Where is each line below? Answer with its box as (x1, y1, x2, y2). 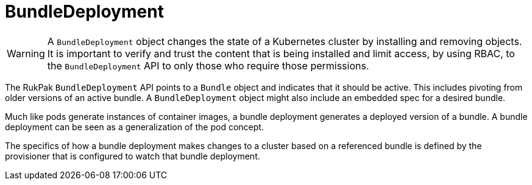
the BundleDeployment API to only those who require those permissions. (47, 59, 369, 72)
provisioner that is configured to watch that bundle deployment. (5, 150, 260, 161)
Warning (7, 47, 45, 60)
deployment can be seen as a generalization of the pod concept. (5, 121, 264, 132)
